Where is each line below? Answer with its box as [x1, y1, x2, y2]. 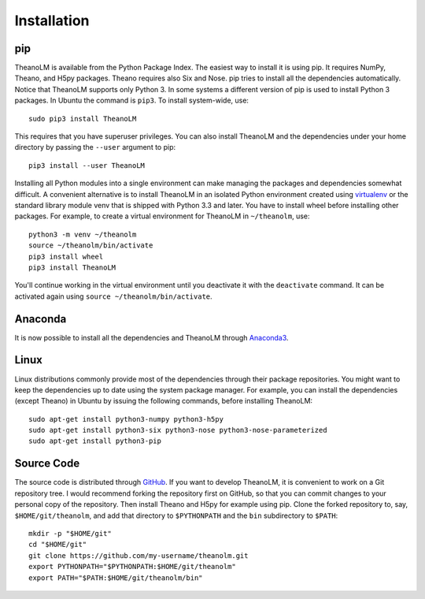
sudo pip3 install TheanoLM [28, 114, 137, 123]
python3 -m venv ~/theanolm [28, 229, 137, 239]
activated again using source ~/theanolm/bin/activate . [14, 292, 213, 301]
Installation [14, 12, 90, 29]
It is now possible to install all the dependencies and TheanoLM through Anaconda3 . [14, 333, 289, 342]
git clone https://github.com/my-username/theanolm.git [28, 551, 249, 560]
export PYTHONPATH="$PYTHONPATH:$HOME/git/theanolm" [28, 562, 236, 571]
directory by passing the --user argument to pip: [14, 143, 176, 152]
